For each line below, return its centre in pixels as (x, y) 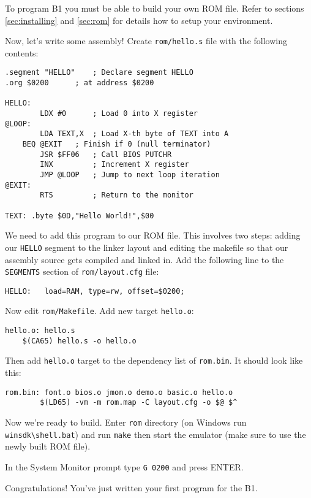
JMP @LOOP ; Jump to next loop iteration (130, 175)
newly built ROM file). (48, 446)
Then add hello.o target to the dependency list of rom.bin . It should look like (154, 360)
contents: (22, 52)
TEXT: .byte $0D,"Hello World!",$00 (80, 216)
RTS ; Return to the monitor (117, 195)
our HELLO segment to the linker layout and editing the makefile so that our (147, 247)
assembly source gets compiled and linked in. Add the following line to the (144, 259)
